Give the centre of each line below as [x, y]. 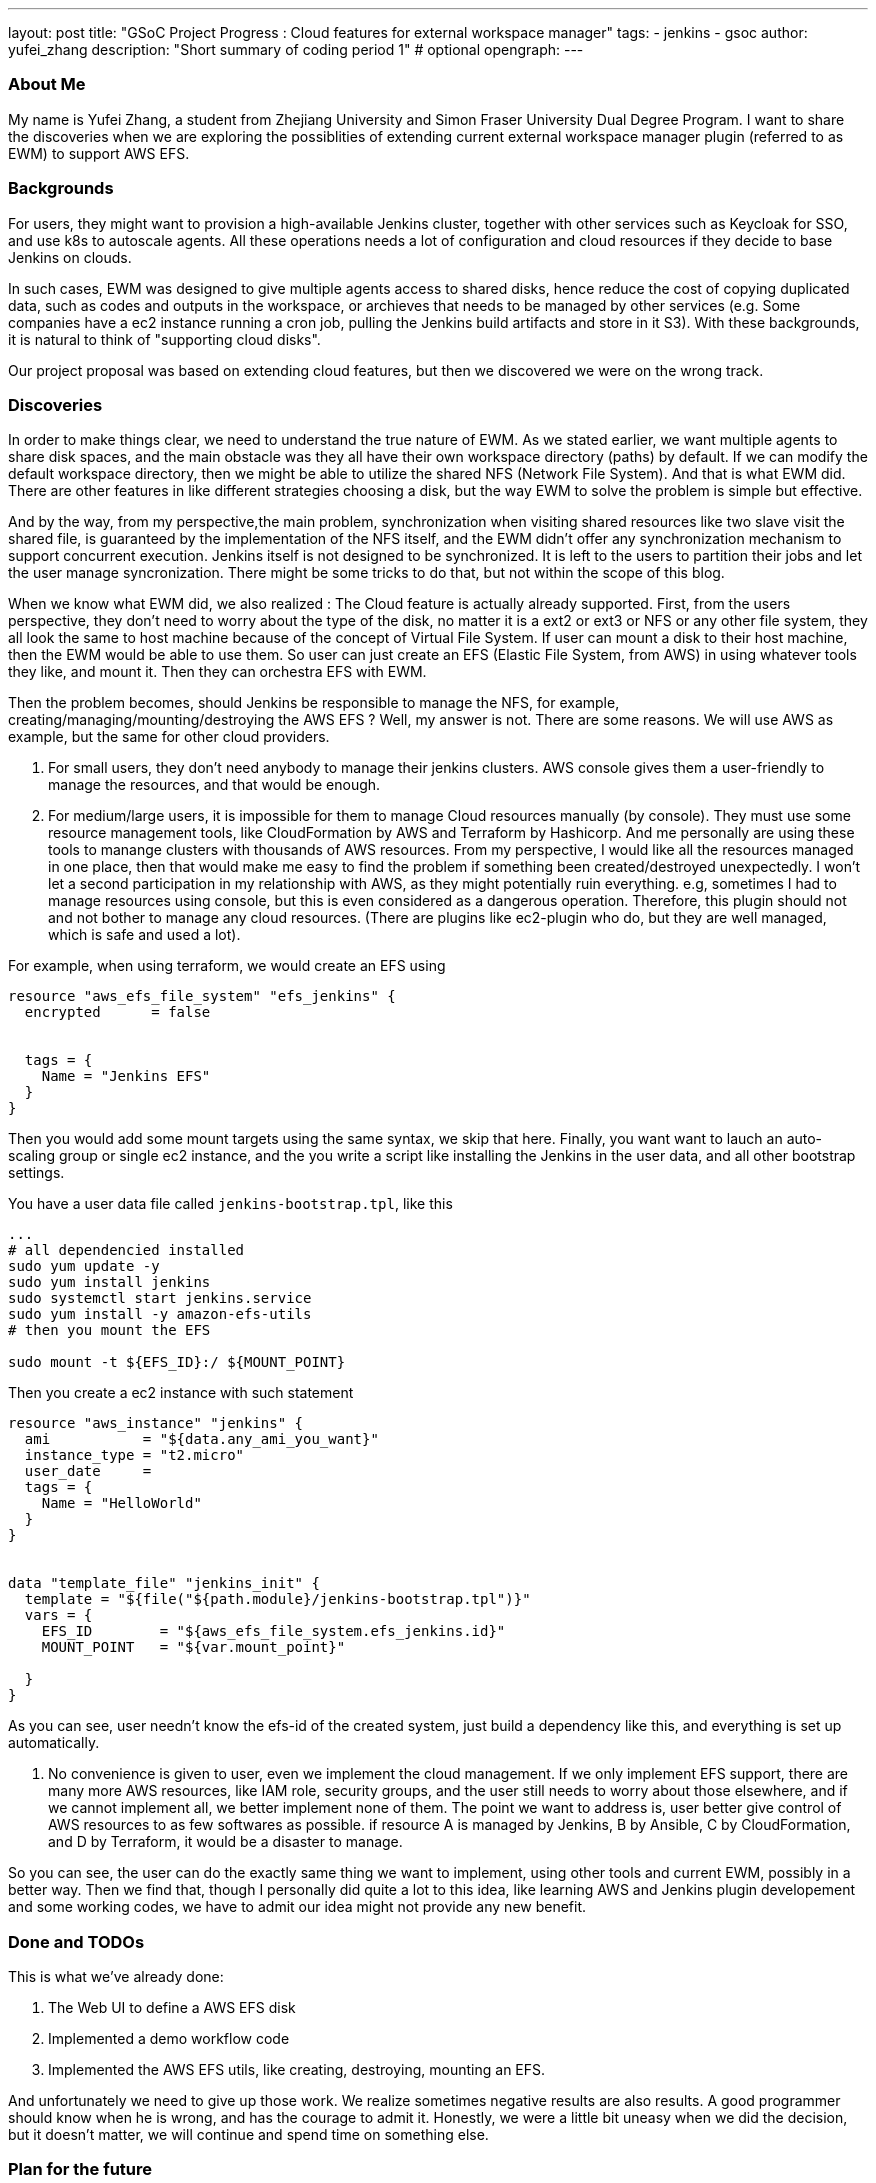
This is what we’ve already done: [116, 1976]
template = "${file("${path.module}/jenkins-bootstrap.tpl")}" [277, 1599]
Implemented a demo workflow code [169, 2038]
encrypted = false [117, 1012]
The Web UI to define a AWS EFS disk [172, 2007]
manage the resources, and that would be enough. [214, 785]
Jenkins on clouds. [70, 257]
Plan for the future [80, 2169]
